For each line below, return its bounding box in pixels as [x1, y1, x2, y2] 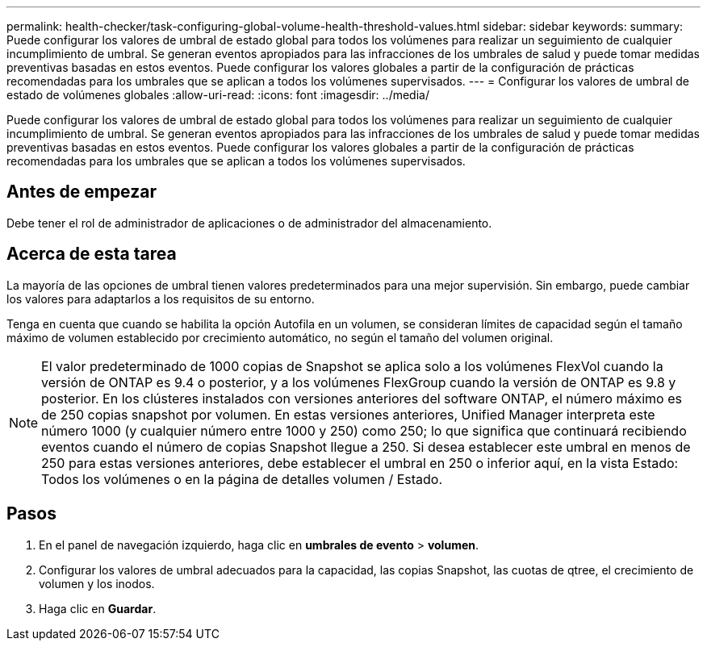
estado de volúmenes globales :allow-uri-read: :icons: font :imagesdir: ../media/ [6, 88, 429, 102]
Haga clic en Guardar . [39, 601, 157, 616]
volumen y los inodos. [39, 576, 155, 591]
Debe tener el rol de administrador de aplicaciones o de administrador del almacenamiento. [6, 215, 492, 230]
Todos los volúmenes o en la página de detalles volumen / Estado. [41, 470, 443, 487]
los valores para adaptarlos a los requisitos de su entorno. [6, 291, 315, 306]
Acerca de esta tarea [6, 244, 177, 265]
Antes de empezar [6, 182, 157, 202]
